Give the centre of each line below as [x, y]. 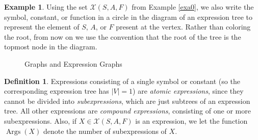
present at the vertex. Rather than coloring [183, 27]
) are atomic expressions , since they [188, 91]
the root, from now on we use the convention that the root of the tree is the [123, 36]
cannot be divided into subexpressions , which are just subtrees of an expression [127, 101]
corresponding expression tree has [57, 91]
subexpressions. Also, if [40, 120]
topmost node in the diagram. [51, 47]
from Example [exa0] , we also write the [193, 7]
